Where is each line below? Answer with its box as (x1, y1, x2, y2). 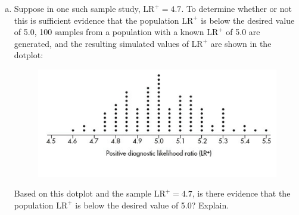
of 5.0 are (226, 26, 260, 38)
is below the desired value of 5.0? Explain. (75, 198, 229, 211)
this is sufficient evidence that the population (14, 14, 179, 26)
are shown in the (210, 37, 272, 49)
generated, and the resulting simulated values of (14, 37, 189, 49)
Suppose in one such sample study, (14, 2, 141, 14)
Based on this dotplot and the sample (14, 187, 152, 200)
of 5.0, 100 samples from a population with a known (14, 26, 204, 38)
